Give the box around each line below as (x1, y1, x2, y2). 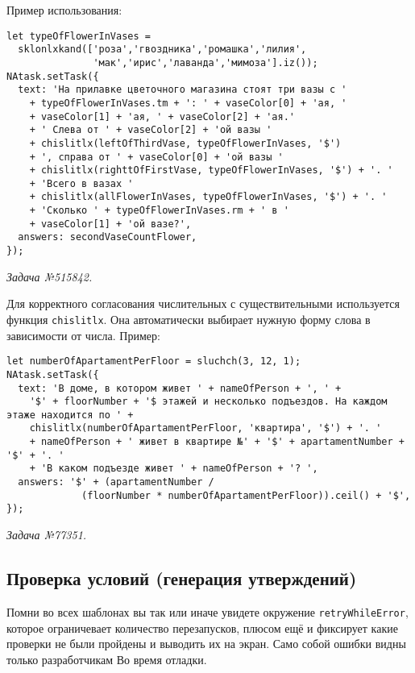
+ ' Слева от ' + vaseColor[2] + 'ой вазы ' (29, 124, 272, 136)
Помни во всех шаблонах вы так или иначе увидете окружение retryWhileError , (6, 603, 409, 620)
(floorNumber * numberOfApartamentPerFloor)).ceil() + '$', (81, 489, 411, 501)
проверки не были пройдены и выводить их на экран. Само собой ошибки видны (6, 635, 406, 652)
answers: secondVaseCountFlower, (18, 231, 197, 243)
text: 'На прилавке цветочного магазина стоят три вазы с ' (18, 84, 347, 96)
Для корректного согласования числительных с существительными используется (6, 295, 400, 312)
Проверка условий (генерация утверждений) (6, 566, 357, 591)
